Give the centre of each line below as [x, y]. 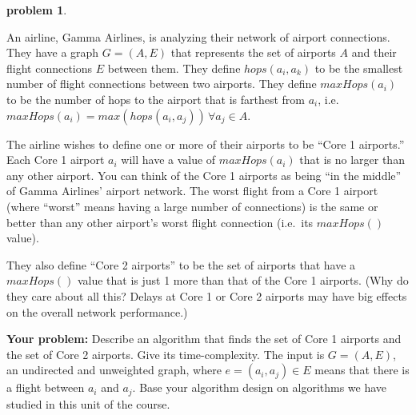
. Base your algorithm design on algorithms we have [260, 387]
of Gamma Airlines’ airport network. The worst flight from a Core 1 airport [192, 191]
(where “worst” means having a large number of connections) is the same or [192, 206]
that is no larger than [352, 160]
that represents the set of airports [253, 52]
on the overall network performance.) [97, 311]
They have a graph [53, 52]
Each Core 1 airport [56, 160]
